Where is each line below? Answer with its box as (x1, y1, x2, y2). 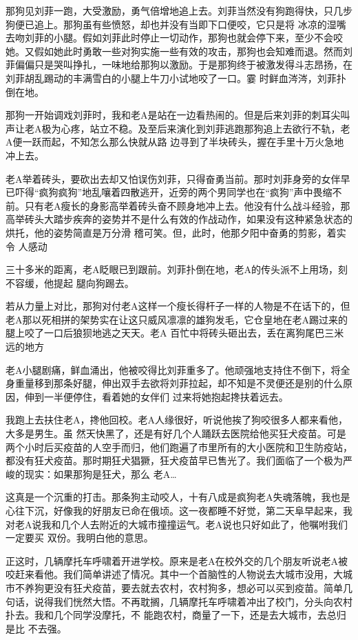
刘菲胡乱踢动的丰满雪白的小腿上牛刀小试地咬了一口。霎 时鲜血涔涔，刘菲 (6, 70, 337, 85)
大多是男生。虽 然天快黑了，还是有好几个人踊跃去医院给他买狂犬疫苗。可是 (6, 426, 346, 441)
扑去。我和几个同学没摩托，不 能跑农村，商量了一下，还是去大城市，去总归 (6, 608, 346, 622)
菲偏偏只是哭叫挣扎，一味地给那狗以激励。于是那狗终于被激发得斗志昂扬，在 (6, 57, 352, 72)
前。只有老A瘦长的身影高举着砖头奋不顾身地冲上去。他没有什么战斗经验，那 (6, 198, 350, 212)
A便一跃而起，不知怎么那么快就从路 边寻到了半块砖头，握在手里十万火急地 (6, 134, 344, 149)
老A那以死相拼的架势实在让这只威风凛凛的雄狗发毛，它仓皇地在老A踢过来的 (6, 312, 348, 326)
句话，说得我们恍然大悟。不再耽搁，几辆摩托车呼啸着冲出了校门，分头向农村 (6, 594, 352, 608)
